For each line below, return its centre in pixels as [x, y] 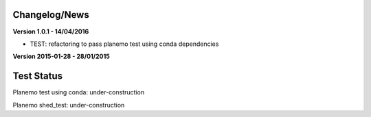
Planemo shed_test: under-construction [69, 105]
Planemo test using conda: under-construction [78, 92]
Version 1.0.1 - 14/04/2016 [51, 31]
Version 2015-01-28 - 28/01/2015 [61, 56]
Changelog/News [51, 15]
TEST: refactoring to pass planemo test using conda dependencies [124, 44]
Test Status [38, 76]
